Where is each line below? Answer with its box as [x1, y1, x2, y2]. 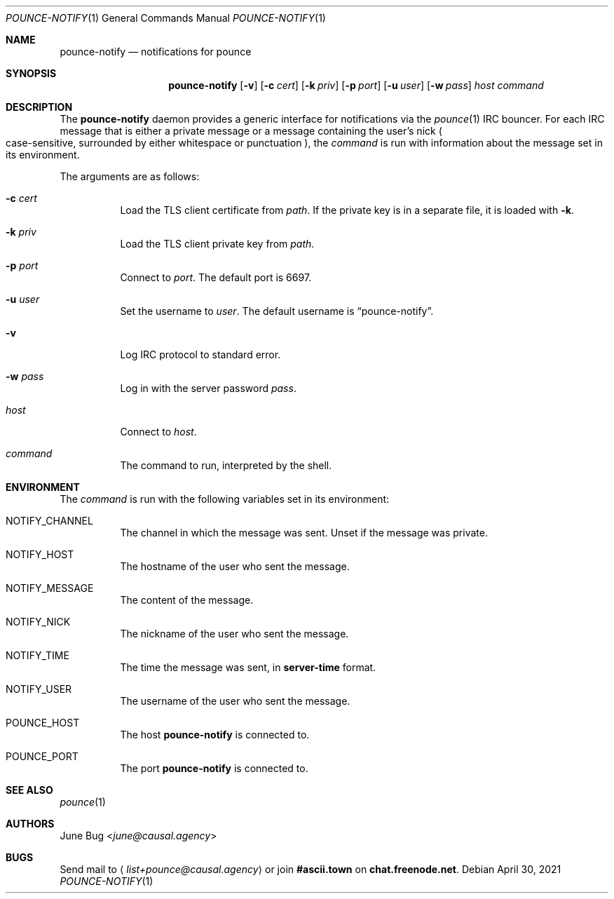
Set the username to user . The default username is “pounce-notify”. [120, 305, 434, 317]
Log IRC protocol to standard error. [120, 349, 281, 360]
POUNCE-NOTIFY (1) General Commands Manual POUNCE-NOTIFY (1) [6, 12, 326, 24]
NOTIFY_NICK [6, 616, 71, 628]
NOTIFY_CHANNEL [6, 515, 93, 527]
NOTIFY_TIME [6, 649, 69, 661]
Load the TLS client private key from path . [120, 238, 315, 250]
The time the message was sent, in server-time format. [120, 661, 376, 673]
